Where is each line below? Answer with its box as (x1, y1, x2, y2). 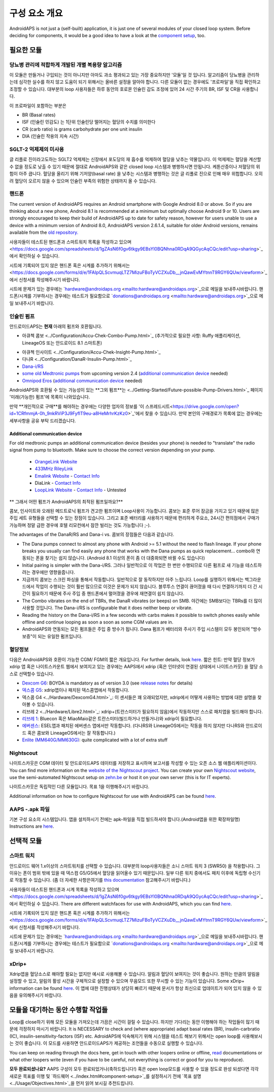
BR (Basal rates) (22, 112, 56, 118)
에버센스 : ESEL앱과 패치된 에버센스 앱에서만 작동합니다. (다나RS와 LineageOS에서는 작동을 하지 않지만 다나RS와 (22, 723, 245, 729)
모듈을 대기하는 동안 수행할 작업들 (9, 1005, 108, 1014)
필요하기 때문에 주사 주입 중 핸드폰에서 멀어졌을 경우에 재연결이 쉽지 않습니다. (31, 590, 185, 597)
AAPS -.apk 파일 (9, 805, 50, 813)
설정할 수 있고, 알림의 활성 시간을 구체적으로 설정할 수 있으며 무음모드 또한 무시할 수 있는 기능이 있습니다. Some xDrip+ (9, 978, 245, 984)
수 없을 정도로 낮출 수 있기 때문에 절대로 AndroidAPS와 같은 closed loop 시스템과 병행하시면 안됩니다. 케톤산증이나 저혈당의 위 (9, 163, 260, 170)
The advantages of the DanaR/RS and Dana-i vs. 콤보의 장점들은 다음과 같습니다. (9, 532, 175, 538)
